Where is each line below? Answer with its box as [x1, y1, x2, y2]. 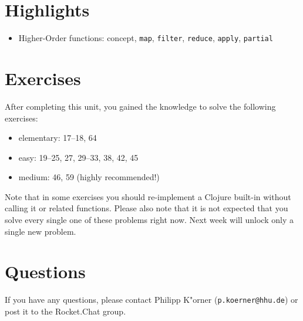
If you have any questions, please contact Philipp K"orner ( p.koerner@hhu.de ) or [5, 293, 298, 306]
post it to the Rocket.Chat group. [5, 305, 126, 317]
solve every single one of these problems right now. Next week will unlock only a [5, 214, 294, 226]
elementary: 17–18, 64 [18, 131, 97, 144]
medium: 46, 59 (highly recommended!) [18, 171, 160, 183]
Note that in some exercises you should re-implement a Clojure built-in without [5, 190, 291, 202]
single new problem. [5, 225, 76, 237]
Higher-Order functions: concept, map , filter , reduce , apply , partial [18, 32, 273, 44]
